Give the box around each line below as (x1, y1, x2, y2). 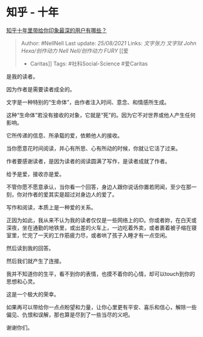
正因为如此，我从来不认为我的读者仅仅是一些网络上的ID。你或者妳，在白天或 (6, 216, 197, 224)
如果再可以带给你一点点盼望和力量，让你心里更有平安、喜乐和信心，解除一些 (6, 303, 197, 310)
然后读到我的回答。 (6, 244, 54, 252)
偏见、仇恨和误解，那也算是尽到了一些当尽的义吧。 (6, 311, 134, 318)
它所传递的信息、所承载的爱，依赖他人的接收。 (6, 131, 123, 139)
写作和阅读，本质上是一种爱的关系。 (6, 203, 97, 211)
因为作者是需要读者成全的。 (6, 85, 76, 93)
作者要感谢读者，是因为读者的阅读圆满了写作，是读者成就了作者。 (6, 157, 170, 165)
